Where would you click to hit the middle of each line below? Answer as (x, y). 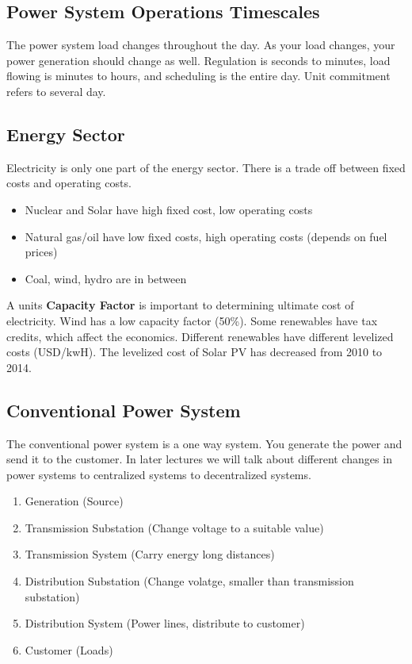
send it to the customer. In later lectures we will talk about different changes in (199, 459)
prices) (41, 252)
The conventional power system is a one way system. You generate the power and (204, 443)
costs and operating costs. (69, 183)
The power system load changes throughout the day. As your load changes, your (201, 45)
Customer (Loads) (69, 649)
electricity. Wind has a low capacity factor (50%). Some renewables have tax (192, 320)
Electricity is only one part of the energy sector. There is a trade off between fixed (206, 167)
